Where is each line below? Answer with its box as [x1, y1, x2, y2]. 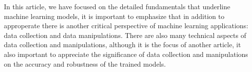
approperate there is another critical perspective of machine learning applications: [4, 20, 249, 31]
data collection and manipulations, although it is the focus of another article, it [4, 39, 241, 50]
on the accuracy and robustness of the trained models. [4, 58, 166, 69]
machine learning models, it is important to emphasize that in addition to [4, 11, 225, 21]
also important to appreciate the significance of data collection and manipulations [4, 49, 248, 59]
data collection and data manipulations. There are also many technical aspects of [4, 30, 246, 40]
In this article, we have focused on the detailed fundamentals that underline [4, 1, 231, 11]
